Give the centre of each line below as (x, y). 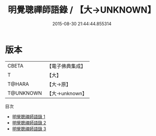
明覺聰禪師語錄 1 (29, 117)
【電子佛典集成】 (66, 66)
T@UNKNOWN (25, 93)
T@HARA (18, 84)
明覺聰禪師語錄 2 (29, 122)
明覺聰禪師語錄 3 (29, 129)
